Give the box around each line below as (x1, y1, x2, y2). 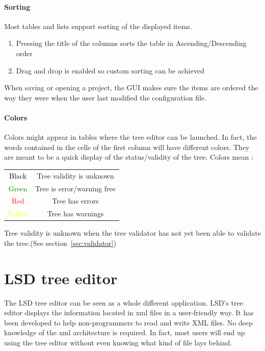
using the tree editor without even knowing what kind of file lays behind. (4, 337, 232, 347)
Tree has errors (52, 195, 99, 206)
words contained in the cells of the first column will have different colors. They (4, 141, 250, 152)
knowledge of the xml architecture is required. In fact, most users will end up (4, 327, 245, 338)
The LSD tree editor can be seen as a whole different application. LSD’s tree (4, 297, 243, 308)
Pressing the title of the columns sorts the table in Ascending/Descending (16, 38, 247, 48)
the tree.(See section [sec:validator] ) (4, 237, 116, 248)
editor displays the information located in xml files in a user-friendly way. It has (4, 307, 254, 318)
